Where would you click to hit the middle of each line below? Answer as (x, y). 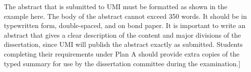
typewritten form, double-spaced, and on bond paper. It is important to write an (125, 25)
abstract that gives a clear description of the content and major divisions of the (123, 35)
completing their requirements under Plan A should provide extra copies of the (122, 53)
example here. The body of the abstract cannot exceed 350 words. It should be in (125, 16)
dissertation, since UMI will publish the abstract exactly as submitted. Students (123, 44)
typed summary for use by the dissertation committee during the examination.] (122, 63)
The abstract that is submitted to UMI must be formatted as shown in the (116, 6)
